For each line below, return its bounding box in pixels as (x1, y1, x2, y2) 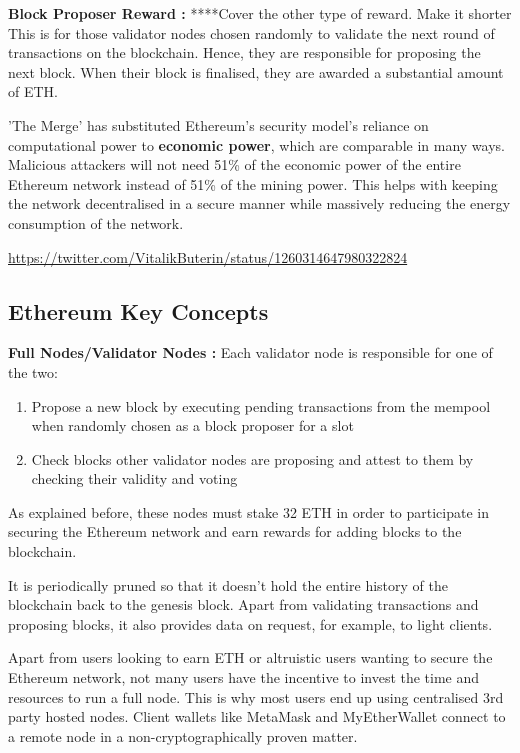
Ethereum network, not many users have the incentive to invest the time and (8, 667, 480, 688)
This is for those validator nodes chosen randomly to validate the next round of (8, 22, 495, 43)
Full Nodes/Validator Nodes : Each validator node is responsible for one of (8, 342, 493, 363)
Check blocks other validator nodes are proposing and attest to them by (31, 448, 474, 469)
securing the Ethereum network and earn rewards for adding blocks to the (8, 521, 462, 542)
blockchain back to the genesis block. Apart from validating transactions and (8, 594, 479, 615)
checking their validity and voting (31, 468, 238, 489)
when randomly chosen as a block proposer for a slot (31, 415, 354, 436)
